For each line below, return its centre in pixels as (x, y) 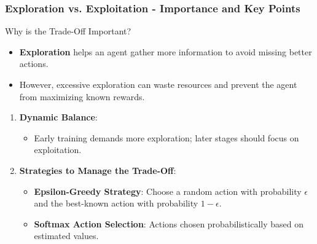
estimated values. (66, 236)
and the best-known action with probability (116, 203)
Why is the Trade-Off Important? (68, 31)
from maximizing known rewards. (82, 96)
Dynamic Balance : (58, 117)
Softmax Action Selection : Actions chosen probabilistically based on (169, 223)
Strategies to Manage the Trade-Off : (98, 170)
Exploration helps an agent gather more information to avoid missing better (166, 51)
